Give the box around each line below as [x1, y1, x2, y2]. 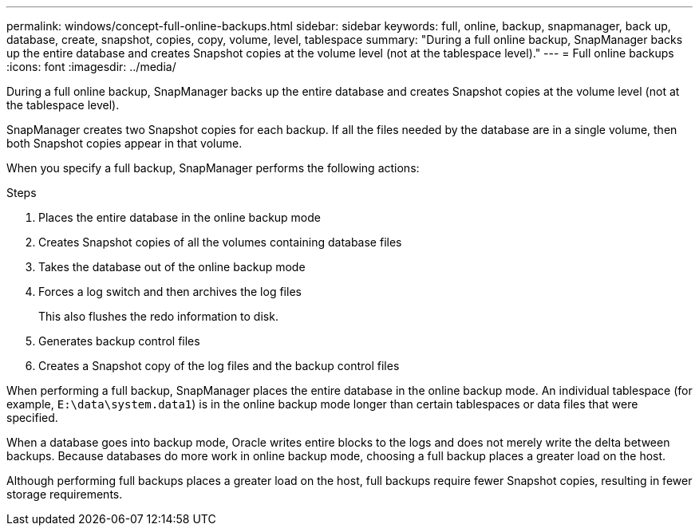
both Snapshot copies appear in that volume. [6, 136, 243, 150]
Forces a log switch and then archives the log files [38, 285, 302, 298]
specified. [6, 411, 58, 424]
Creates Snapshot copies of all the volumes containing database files [38, 235, 402, 249]
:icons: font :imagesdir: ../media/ [6, 60, 176, 73]
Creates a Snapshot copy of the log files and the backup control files [38, 359, 400, 372]
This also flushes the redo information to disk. [38, 309, 278, 323]
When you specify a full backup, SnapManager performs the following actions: [6, 161, 420, 175]
